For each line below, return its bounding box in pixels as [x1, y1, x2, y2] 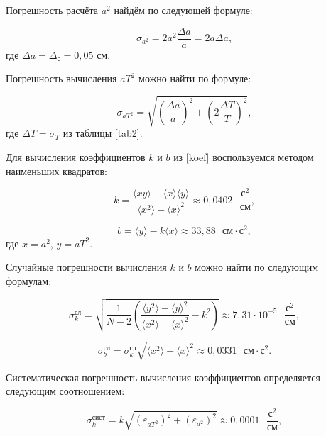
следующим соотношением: [6, 384, 125, 398]
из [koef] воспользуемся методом [173, 149, 314, 164]
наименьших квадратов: [6, 163, 107, 178]
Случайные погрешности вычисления [6, 259, 167, 274]
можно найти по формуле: [138, 71, 251, 86]
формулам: [6, 273, 52, 288]
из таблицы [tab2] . [63, 125, 143, 140]
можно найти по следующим [195, 259, 319, 274]
